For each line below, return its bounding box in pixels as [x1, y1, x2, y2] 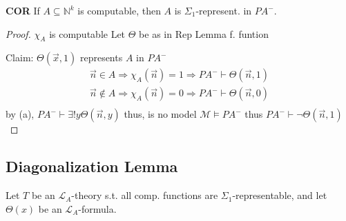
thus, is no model [124, 107, 197, 121]
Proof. [6, 26, 31, 41]
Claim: [6, 50, 34, 65]
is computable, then [77, 3, 161, 17]
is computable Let [49, 26, 126, 41]
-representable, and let [232, 188, 327, 202]
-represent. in [195, 3, 252, 17]
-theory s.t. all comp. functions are [71, 188, 218, 202]
